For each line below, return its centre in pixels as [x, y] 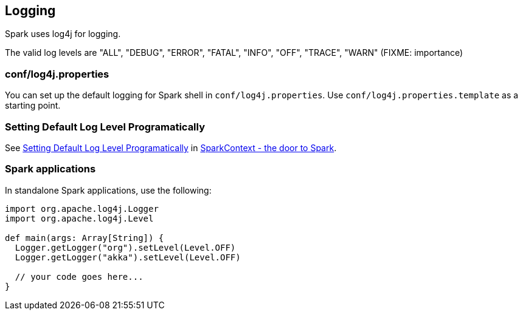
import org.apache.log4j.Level [79, 218]
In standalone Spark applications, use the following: [108, 190]
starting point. [33, 106]
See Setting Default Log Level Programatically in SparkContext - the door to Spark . [171, 147]
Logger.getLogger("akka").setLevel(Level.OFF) [128, 257]
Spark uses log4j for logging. [63, 34]
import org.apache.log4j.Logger [82, 208]
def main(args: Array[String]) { [85, 238]
